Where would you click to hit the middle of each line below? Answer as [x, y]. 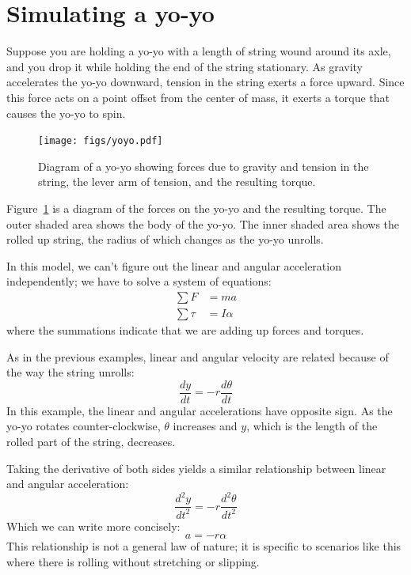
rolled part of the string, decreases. [91, 441]
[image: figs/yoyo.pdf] [101, 141]
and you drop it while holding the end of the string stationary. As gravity [185, 66]
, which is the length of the [312, 426]
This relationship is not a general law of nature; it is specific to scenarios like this [204, 546]
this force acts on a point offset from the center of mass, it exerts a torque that [198, 97]
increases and [205, 426]
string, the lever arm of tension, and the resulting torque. [177, 182]
